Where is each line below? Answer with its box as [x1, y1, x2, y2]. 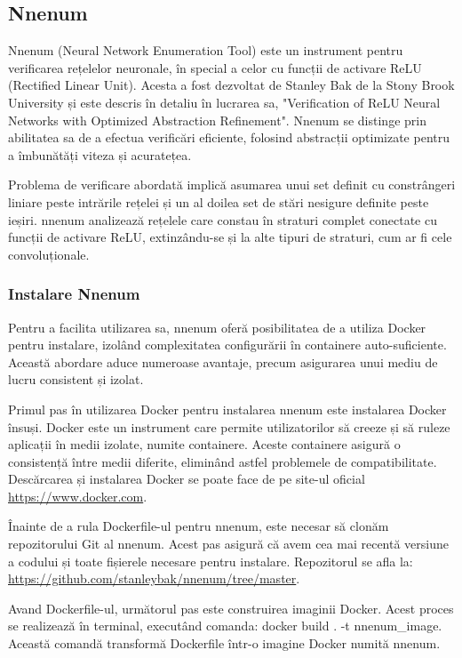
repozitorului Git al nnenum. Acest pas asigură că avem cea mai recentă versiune [8, 534, 449, 553]
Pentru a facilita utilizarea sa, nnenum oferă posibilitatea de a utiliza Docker [8, 317, 426, 336]
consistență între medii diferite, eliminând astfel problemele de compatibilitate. [8, 452, 437, 470]
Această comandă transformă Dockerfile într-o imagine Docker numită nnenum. [8, 634, 441, 653]
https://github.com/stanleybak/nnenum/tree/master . [8, 569, 300, 588]
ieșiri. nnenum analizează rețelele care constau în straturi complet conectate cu [8, 210, 437, 229]
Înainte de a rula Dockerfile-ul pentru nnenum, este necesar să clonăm [8, 517, 389, 535]
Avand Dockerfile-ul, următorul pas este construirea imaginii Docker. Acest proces [8, 598, 454, 617]
